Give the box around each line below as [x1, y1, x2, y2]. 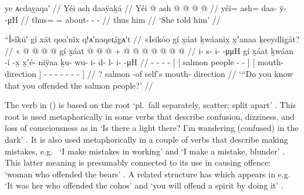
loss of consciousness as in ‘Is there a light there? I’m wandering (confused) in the [5, 122, 299, 134]
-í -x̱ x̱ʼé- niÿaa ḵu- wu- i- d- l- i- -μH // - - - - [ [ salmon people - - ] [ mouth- [5, 56, 284, 68]
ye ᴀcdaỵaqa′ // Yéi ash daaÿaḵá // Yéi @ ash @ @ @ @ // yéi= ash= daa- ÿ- [5, 2, 287, 14]
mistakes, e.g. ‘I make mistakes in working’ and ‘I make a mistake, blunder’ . [5, 144, 285, 157]
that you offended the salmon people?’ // [5, 79, 153, 91]
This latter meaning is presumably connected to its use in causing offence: [5, 156, 271, 169]
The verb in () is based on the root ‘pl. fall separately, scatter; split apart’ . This [5, 99, 296, 111]
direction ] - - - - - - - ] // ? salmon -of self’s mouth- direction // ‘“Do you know [5, 67, 293, 79]
